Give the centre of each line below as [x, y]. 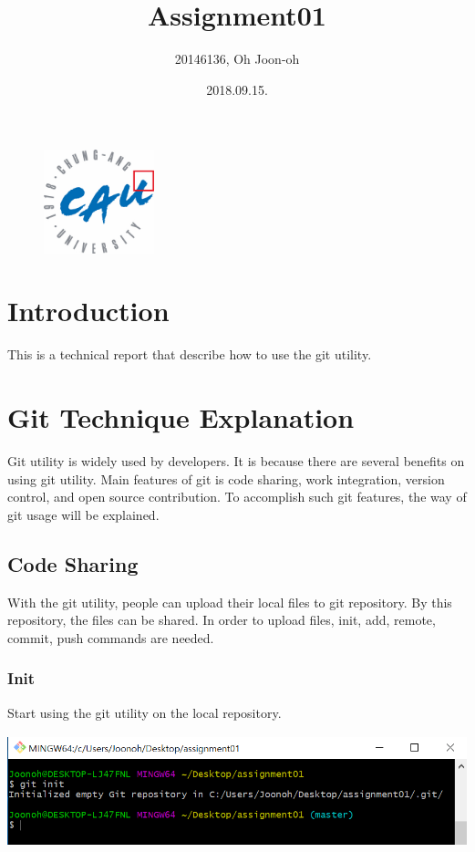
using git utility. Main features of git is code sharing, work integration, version [226, 478]
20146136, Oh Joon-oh [237, 59]
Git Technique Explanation [181, 417]
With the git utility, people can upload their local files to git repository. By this [230, 602]
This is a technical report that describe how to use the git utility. [190, 354]
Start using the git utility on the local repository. [145, 712]
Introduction [88, 311]
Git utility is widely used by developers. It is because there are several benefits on [236, 461]
